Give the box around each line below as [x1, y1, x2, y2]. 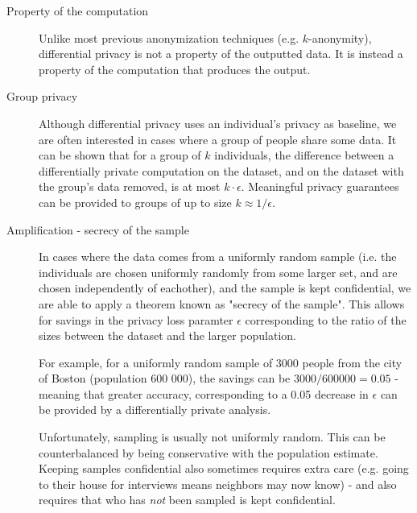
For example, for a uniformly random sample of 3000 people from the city [39, 354, 403, 370]
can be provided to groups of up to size [39, 193, 232, 210]
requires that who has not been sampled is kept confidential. [39, 491, 336, 508]
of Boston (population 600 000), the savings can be [39, 370, 291, 387]
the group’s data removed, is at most [39, 178, 221, 195]
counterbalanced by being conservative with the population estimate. [39, 444, 378, 461]
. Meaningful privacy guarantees [241, 178, 399, 195]
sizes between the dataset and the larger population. [39, 327, 296, 344]
